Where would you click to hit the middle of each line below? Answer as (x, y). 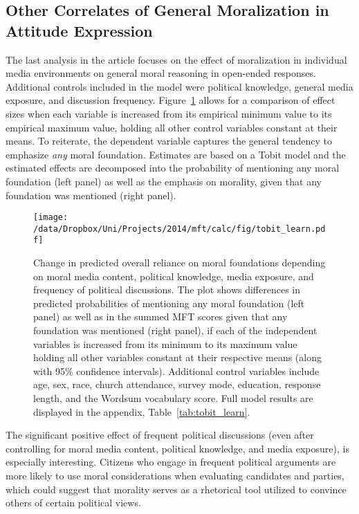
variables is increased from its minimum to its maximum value (165, 343)
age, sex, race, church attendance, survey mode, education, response (177, 384)
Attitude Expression (79, 30)
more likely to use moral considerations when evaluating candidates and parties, (175, 475)
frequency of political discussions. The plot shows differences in (167, 290)
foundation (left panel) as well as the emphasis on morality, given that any (164, 181)
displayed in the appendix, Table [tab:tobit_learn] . (142, 411)
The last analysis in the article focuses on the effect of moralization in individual (176, 59)
